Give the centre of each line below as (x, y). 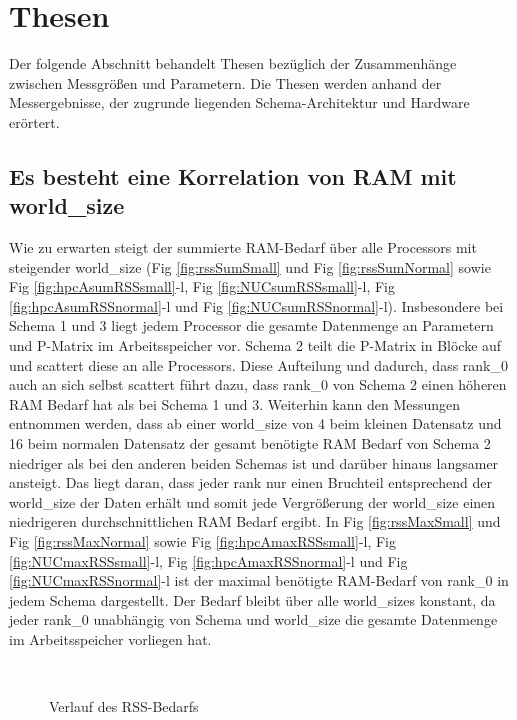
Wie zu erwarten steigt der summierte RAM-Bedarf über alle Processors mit (243, 247)
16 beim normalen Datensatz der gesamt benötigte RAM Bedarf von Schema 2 (250, 443)
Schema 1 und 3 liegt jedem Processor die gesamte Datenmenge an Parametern (251, 325)
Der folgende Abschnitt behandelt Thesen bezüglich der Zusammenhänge (233, 63)
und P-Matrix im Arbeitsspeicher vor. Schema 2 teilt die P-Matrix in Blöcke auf (255, 345)
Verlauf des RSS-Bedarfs (124, 706)
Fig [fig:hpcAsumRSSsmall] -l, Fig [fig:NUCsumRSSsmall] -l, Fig (202, 286)
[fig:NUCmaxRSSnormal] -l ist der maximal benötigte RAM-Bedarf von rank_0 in (259, 580)
